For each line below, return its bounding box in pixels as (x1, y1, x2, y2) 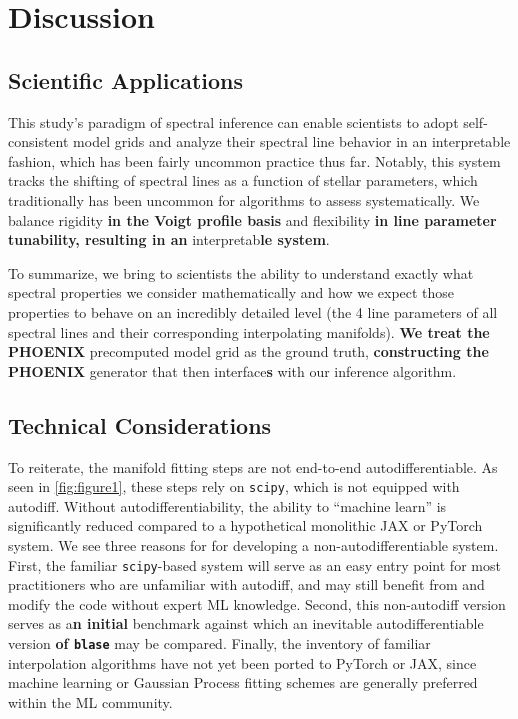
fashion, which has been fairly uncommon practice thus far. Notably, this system (8, 150, 501, 171)
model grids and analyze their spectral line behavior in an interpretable (73, 131, 511, 152)
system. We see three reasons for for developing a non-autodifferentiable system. (8, 534, 499, 555)
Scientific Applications (8, 64, 244, 95)
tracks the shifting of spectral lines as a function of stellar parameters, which (8, 170, 478, 191)
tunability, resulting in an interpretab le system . (8, 229, 330, 250)
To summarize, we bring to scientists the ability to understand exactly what (8, 262, 474, 283)
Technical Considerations (8, 409, 272, 440)
